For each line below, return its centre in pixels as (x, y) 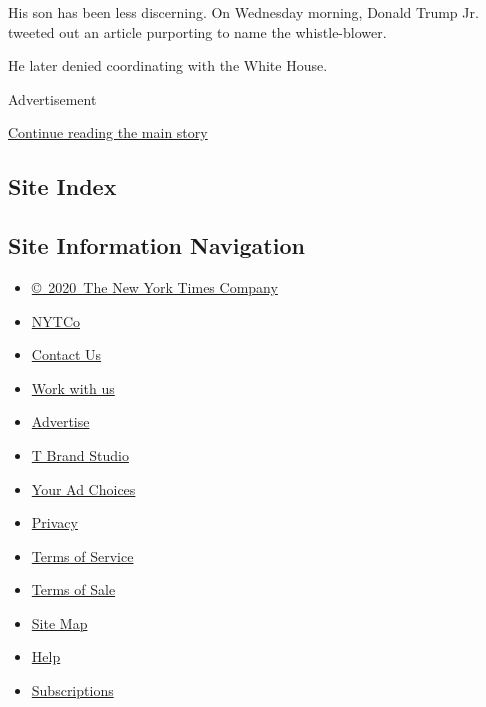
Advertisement (52, 98)
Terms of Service (82, 555)
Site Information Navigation (156, 245)
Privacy (54, 522)
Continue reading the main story (108, 132)
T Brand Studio (80, 454)
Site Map (59, 622)
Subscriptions (72, 690)
